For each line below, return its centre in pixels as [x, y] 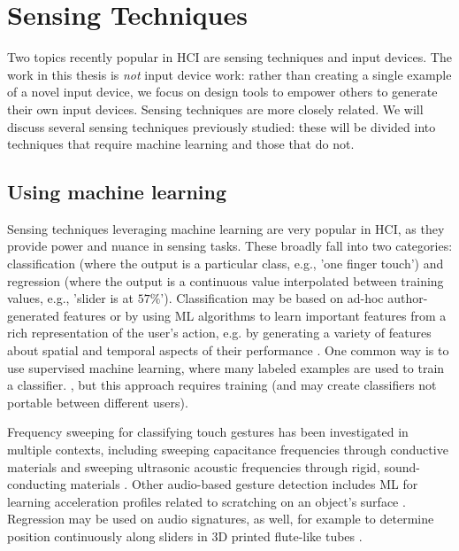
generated [34, 315]
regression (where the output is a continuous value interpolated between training [226, 280]
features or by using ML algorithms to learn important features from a [255, 315]
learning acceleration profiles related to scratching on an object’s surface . [207, 501]
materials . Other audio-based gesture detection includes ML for [244, 484]
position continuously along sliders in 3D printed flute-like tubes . [185, 535]
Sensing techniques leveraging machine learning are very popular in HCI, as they [226, 228]
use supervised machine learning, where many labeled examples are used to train [226, 367]
